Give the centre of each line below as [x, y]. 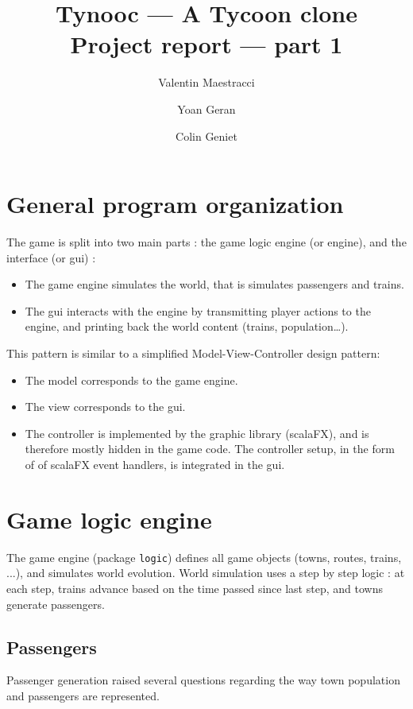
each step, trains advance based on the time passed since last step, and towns [195, 588]
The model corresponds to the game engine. [131, 380]
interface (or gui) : [51, 257]
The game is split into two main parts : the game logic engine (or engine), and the [206, 242]
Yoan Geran [206, 108]
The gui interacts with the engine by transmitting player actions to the [198, 310]
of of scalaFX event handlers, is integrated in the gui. [155, 464]
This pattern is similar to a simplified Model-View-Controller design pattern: [193, 353]
